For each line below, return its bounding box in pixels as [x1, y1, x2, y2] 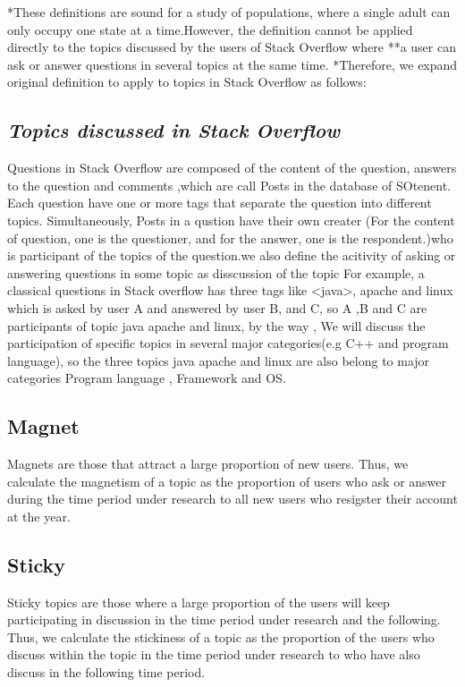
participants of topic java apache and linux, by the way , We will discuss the [7, 316, 426, 335]
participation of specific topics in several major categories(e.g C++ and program [7, 334, 449, 352]
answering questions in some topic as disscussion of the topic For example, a [7, 263, 425, 282]
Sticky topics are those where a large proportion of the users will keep [7, 592, 390, 611]
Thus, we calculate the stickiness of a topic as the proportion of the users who [7, 627, 435, 646]
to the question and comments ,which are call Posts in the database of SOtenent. [7, 175, 452, 194]
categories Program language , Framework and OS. [7, 369, 286, 387]
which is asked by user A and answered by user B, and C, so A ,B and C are [7, 298, 427, 317]
